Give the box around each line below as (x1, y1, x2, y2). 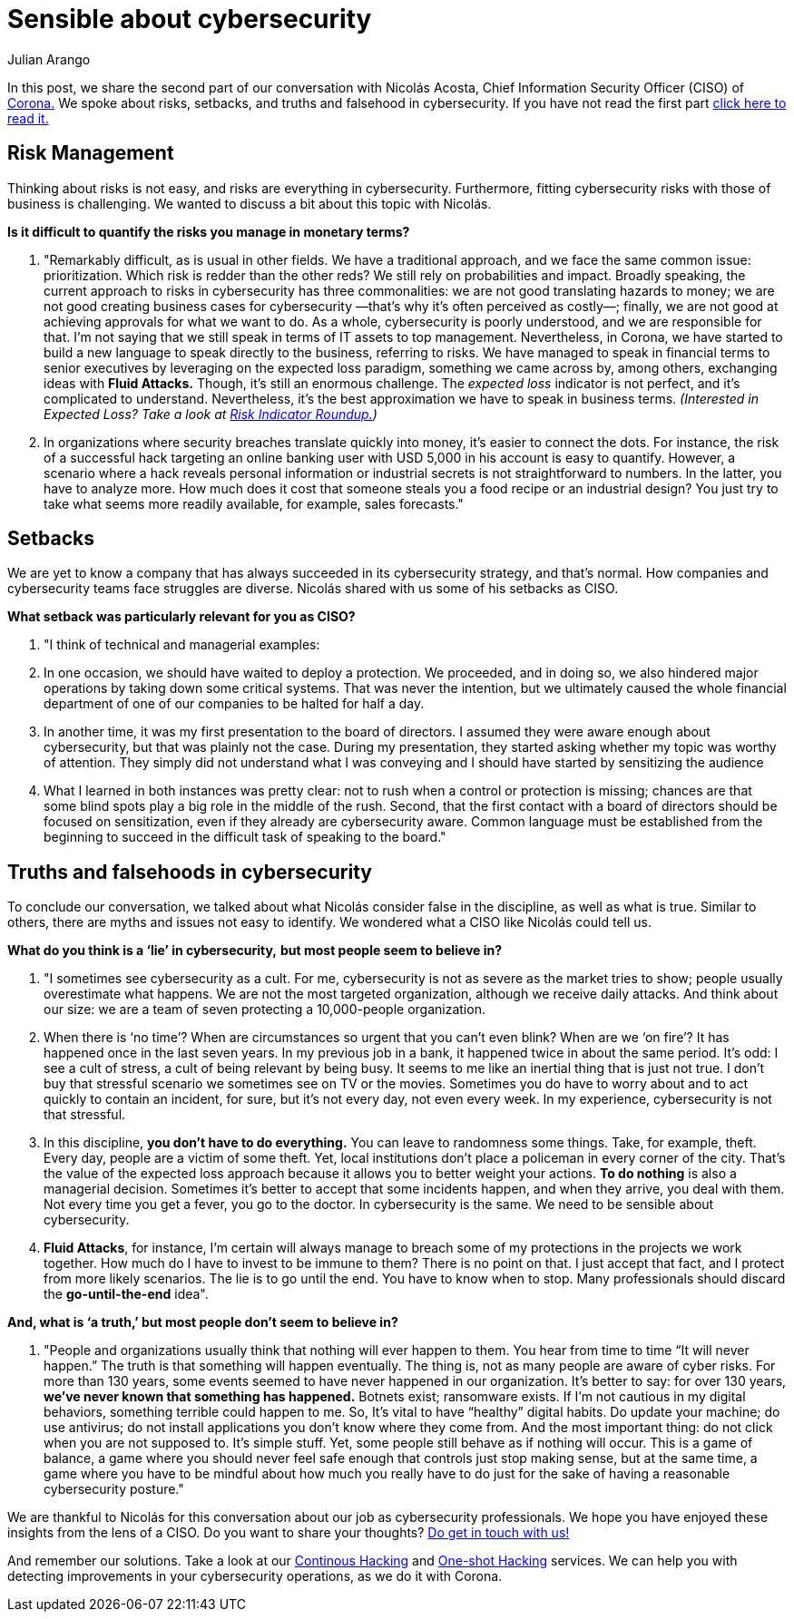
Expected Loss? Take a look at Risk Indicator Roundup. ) (44, 405, 377, 422)
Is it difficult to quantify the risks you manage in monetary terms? (7, 223, 410, 239)
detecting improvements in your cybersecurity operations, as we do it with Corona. (7, 1568, 503, 1585)
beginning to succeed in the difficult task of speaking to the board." (44, 829, 446, 845)
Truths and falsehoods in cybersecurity (7, 860, 372, 883)
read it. (7, 110, 49, 126)
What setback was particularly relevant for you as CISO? (7, 609, 356, 625)
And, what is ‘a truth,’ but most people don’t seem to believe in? (7, 1314, 398, 1331)
